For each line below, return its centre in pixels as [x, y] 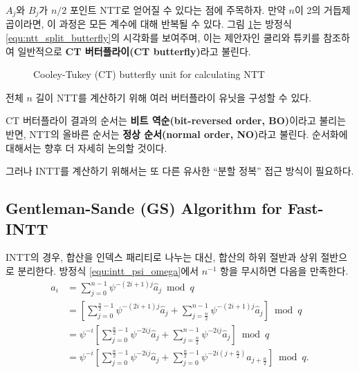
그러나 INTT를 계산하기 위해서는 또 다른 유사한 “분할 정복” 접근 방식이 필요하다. [180, 171]
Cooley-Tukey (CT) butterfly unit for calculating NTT [149, 74]
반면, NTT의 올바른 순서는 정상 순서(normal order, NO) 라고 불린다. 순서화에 [177, 134]
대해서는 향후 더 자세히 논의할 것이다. [86, 147]
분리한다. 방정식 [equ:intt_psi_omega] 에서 [108, 270]
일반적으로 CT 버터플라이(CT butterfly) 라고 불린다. [134, 51]
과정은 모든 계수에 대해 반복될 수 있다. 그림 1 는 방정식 [175, 24]
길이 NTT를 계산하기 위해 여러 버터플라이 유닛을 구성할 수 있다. [174, 97]
